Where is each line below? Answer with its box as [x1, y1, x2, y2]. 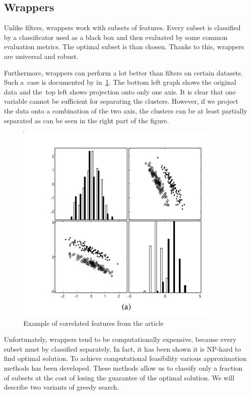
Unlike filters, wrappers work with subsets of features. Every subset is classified [4, 22, 241, 33]
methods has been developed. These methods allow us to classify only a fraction [4, 363, 243, 373]
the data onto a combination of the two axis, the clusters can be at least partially [4, 105, 247, 115]
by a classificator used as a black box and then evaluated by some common [4, 32, 228, 42]
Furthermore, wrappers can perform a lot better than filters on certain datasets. [4, 67, 243, 77]
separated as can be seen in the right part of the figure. [4, 115, 169, 125]
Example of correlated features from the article [23, 318, 164, 328]
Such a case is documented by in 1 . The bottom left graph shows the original [4, 77, 236, 87]
